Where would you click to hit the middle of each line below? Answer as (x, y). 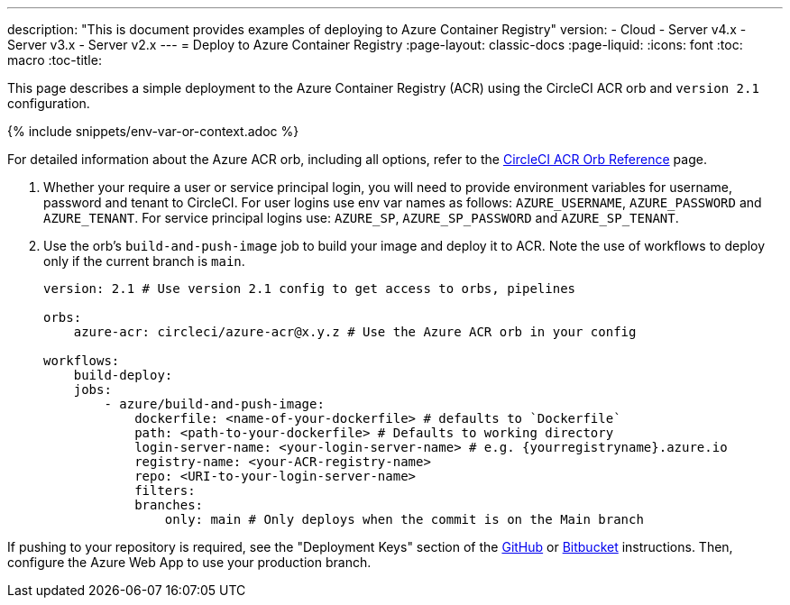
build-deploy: (123, 375)
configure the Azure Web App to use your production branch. (189, 562)
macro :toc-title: (55, 60)
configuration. (49, 103)
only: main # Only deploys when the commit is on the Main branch (404, 519)
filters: (165, 490)
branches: (169, 505)
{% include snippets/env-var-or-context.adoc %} (153, 131)
